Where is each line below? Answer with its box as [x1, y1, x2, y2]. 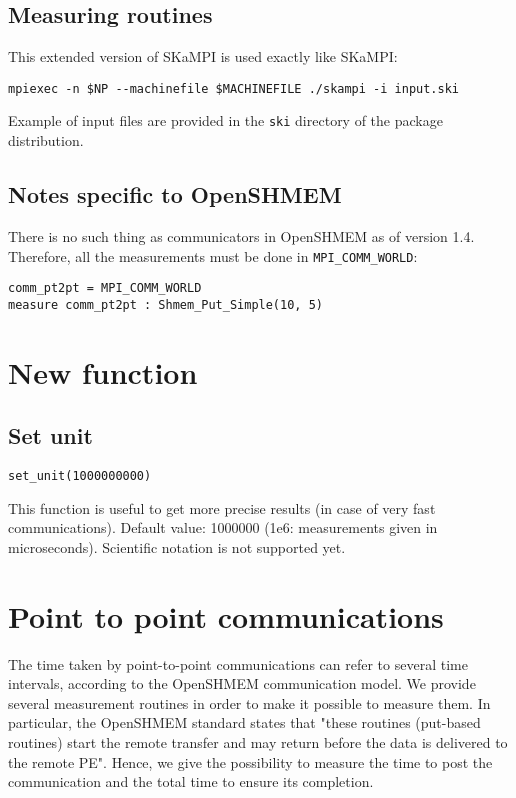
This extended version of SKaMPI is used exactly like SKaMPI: [8, 46, 398, 67]
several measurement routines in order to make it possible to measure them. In [8, 692, 491, 713]
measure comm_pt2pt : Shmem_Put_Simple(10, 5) [8, 297, 323, 312]
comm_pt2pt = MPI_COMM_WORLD [8, 281, 202, 296]
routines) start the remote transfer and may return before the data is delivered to [8, 731, 508, 752]
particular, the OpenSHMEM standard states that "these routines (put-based [8, 712, 481, 733]
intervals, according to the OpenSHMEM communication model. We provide [8, 673, 476, 694]
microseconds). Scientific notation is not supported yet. [8, 536, 346, 557]
